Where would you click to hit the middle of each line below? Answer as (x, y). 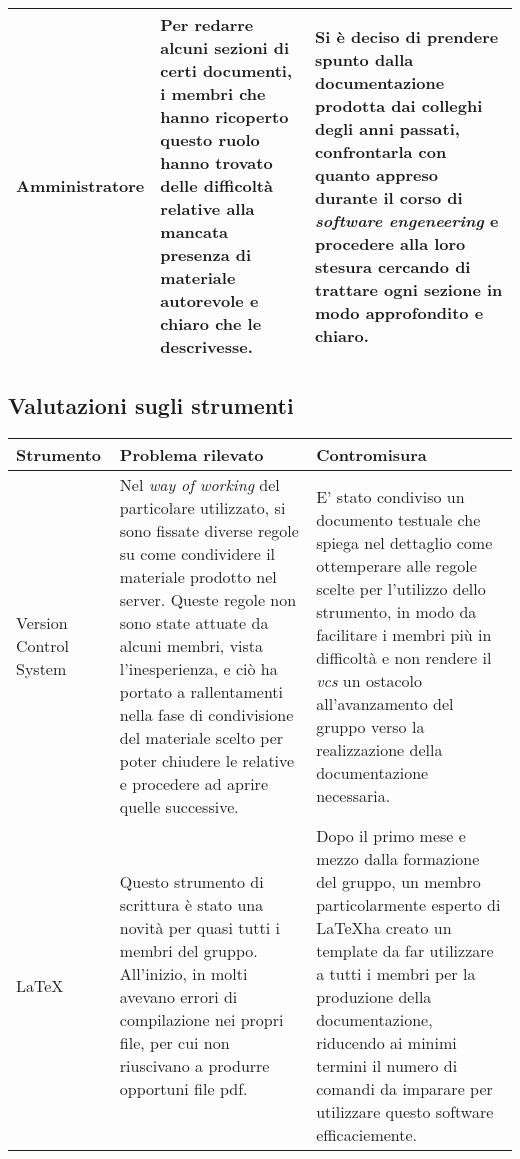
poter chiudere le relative (207, 761)
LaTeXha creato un (384, 928)
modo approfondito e (399, 312)
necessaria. (353, 795)
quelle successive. (179, 807)
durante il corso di (389, 197)
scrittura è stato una (191, 905)
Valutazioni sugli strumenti (151, 405)
